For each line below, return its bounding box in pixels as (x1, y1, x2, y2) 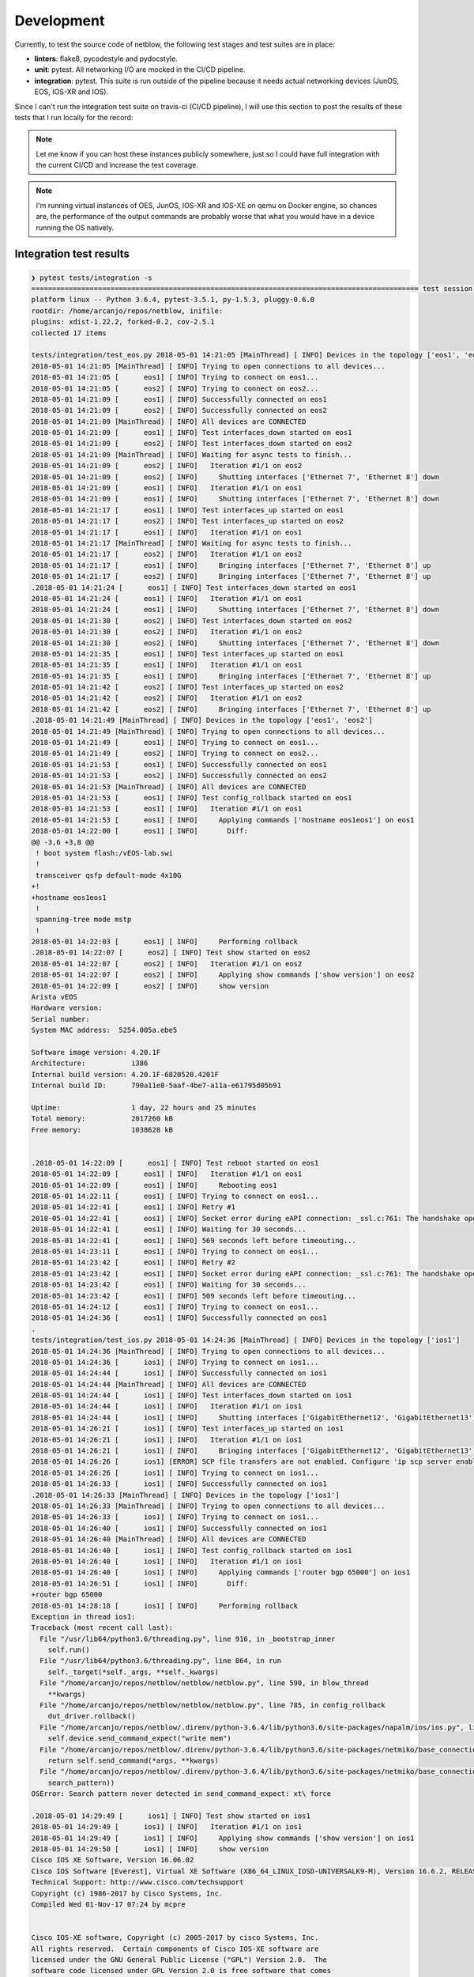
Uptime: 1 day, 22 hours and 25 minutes (31, 1103, 257, 1112)
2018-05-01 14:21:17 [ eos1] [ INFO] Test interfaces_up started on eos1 (31, 505, 344, 514)
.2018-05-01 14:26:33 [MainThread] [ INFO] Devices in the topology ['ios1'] (31, 1491, 340, 1499)
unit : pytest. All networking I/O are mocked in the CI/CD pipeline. (34, 65, 246, 74)
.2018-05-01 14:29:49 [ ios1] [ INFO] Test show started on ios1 (31, 1811, 311, 1820)
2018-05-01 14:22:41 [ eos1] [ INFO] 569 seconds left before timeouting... (31, 1236, 357, 1245)
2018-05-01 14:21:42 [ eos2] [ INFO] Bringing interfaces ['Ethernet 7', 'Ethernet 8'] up (31, 705, 431, 713)
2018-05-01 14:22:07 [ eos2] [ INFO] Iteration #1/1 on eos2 (31, 959, 303, 968)
